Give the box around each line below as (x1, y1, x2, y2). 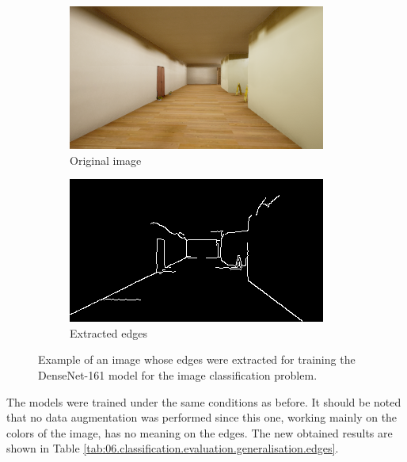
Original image (70, 151, 142, 168)
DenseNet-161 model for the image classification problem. (38, 366, 318, 383)
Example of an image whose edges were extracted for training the (38, 351, 356, 368)
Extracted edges (70, 324, 147, 341)
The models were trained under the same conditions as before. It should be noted (6, 393, 401, 410)
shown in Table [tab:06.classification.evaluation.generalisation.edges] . (6, 440, 339, 456)
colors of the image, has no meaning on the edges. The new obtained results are (6, 424, 393, 441)
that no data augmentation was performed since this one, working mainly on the (6, 409, 397, 426)
